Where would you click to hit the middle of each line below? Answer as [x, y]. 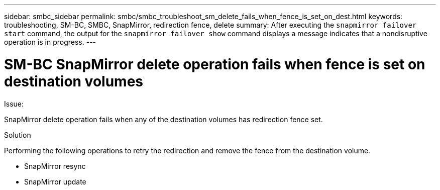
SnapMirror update [55, 181]
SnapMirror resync [55, 166]
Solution [18, 135]
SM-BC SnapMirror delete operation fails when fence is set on [215, 64]
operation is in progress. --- [50, 42]
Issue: [14, 104]
